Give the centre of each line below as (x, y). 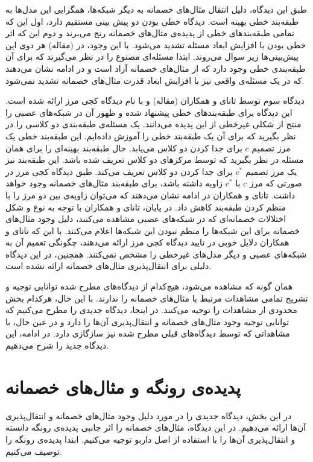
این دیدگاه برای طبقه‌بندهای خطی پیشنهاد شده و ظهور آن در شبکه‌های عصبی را (149, 112)
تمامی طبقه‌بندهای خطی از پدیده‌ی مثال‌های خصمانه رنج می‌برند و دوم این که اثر (150, 33)
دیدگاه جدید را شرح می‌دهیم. (57, 345)
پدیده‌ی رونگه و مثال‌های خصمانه (123, 386)
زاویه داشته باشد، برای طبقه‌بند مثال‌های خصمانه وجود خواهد (114, 183)
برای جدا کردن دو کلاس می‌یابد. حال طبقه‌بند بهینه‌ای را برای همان (124, 147)
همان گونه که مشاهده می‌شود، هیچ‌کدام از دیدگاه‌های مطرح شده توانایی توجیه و (149, 286)
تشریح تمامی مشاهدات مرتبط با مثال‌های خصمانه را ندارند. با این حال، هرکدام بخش (157, 298)
